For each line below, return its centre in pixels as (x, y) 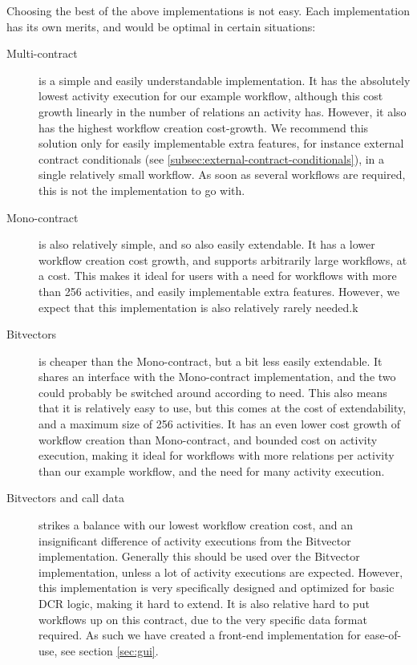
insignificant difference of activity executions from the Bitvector (195, 540)
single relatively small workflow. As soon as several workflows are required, (222, 174)
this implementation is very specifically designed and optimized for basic (217, 588)
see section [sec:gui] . (110, 650)
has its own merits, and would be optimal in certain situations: (161, 26)
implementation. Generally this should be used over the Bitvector (199, 556)
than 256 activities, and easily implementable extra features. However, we (219, 291)
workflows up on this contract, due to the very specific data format (203, 619)
